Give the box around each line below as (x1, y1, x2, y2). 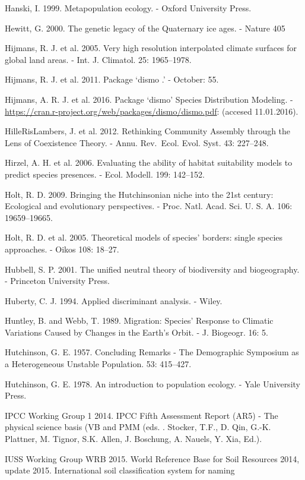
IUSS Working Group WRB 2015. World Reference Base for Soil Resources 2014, (5, 452, 300, 465)
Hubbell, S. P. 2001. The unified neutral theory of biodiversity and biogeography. (5, 263, 300, 275)
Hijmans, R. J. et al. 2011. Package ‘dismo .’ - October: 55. (5, 73, 219, 86)
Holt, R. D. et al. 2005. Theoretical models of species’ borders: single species (5, 231, 283, 244)
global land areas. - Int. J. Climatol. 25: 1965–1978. (5, 53, 192, 65)
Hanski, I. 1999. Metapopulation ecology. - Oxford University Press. (5, 2, 252, 14)
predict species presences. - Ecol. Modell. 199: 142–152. (5, 168, 205, 180)
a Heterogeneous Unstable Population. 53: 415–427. (5, 358, 192, 370)
